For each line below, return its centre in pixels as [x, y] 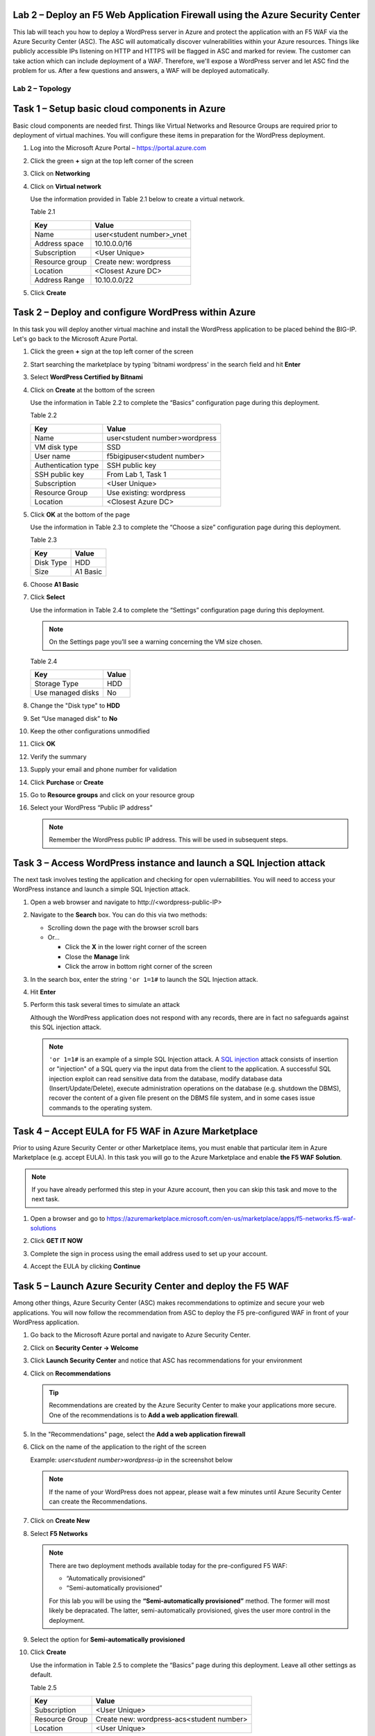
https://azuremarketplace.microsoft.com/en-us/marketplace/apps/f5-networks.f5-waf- [231, 1218]
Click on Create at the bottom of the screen [93, 390]
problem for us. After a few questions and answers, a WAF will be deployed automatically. [141, 71]
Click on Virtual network [66, 186]
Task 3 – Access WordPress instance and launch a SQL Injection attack [169, 863]
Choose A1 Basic [55, 584]
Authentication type [67, 465]
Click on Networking [60, 174]
